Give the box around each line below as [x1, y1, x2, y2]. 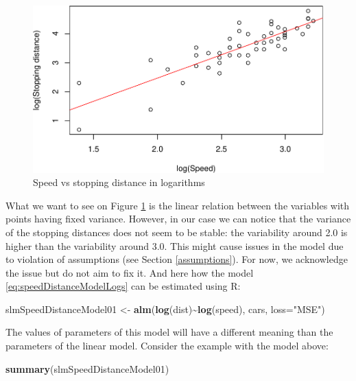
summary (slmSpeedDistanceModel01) [5, 361, 169, 376]
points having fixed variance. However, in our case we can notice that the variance [5, 211, 351, 226]
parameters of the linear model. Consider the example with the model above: [5, 338, 329, 353]
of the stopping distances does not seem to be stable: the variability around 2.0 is [5, 224, 348, 239]
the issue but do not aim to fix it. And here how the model [5, 265, 254, 279]
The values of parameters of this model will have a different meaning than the [5, 325, 333, 339]
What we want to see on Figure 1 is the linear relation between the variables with [5, 198, 350, 212]
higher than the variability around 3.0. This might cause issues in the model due [5, 238, 344, 253]
